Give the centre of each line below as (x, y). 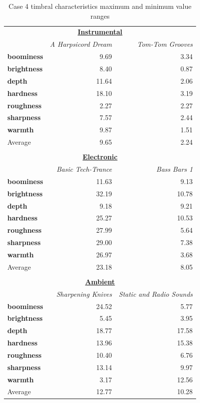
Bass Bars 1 (175, 169)
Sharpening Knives (84, 294)
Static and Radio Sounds (156, 294)
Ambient (100, 281)
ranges (100, 15)
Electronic (100, 157)
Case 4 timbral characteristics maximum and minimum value (100, 6)
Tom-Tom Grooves (165, 44)
